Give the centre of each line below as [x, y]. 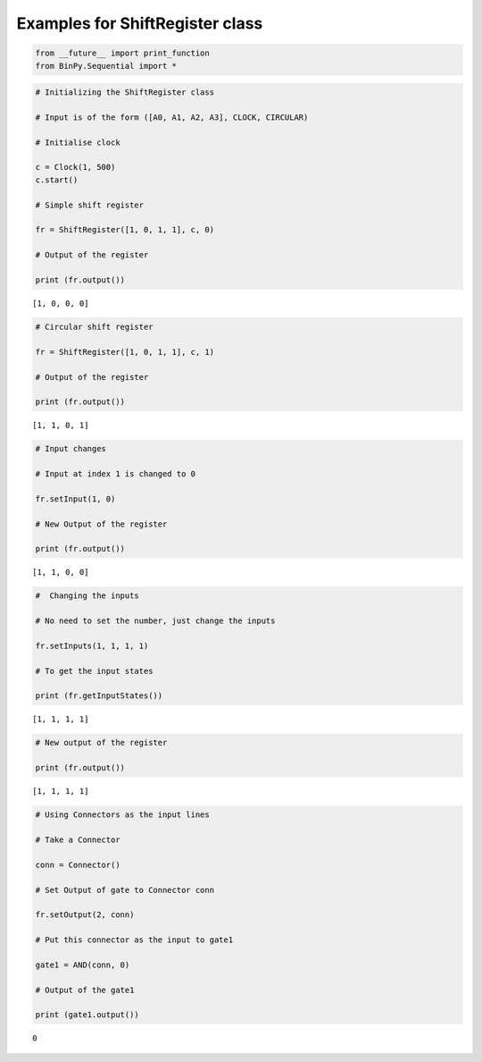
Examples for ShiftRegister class [140, 23]
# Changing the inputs [87, 596]
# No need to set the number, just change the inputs [155, 621]
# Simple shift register [90, 205]
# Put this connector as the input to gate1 [134, 940]
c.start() [57, 180]
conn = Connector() [78, 864]
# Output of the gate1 [85, 990]
